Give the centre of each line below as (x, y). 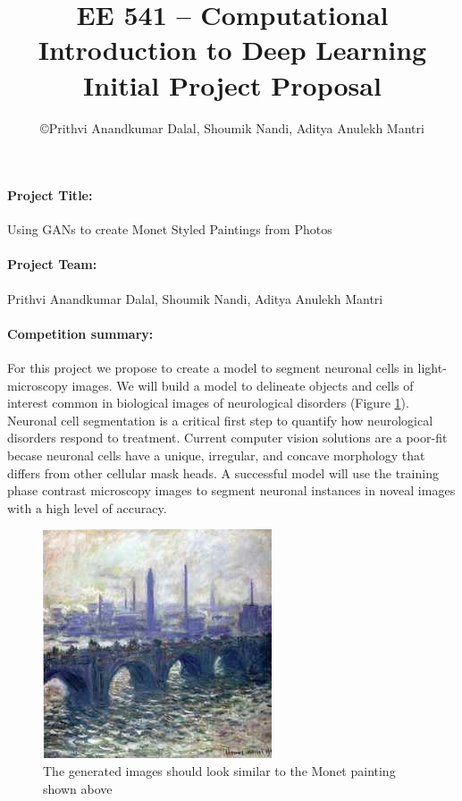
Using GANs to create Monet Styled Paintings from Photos (170, 229)
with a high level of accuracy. (87, 507)
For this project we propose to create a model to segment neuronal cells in (210, 368)
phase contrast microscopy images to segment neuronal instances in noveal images (231, 490)
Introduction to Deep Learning (232, 50)
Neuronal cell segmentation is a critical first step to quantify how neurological (220, 420)
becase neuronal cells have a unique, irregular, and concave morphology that (216, 455)
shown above (78, 788)
